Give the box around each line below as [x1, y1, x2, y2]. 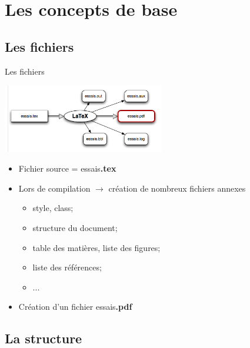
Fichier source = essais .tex [18, 162, 116, 175]
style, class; [32, 202, 74, 214]
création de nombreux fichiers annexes [108, 182, 246, 194]
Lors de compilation [18, 182, 91, 194]
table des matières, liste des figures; [32, 241, 161, 253]
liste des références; [32, 261, 102, 273]
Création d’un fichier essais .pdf [18, 300, 132, 313]
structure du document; [32, 221, 118, 233]
